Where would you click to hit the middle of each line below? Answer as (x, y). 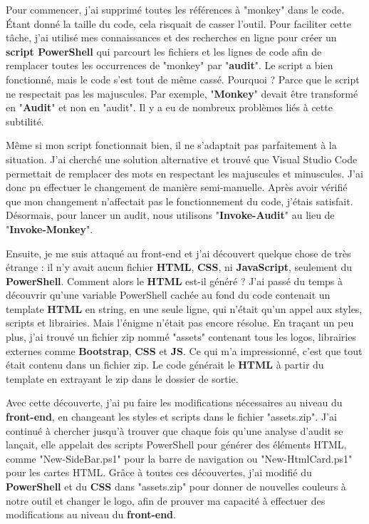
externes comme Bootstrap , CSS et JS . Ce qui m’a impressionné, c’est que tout (184, 350)
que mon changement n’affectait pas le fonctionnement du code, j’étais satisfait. (180, 201)
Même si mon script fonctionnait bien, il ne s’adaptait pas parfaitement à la (171, 145)
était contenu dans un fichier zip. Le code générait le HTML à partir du (165, 365)
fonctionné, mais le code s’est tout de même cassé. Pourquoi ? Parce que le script (183, 79)
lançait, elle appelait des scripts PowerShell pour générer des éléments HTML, (176, 445)
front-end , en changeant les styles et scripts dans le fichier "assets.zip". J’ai (171, 417)
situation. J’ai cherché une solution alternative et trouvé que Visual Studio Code (182, 159)
